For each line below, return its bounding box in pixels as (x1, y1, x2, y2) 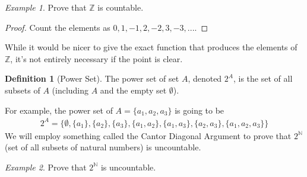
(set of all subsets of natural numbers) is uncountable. (5, 141, 201, 153)
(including (52, 83, 89, 96)
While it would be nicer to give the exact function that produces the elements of (5, 41, 297, 53)
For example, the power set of (5, 104, 113, 116)
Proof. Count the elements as (5, 21, 110, 33)
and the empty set (100, 83, 167, 96)
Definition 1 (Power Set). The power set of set (5, 72, 179, 85)
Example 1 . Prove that (5, 1, 87, 13)
